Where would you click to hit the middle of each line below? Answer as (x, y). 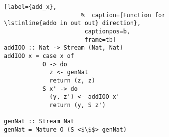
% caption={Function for (123, 15)
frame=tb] (100, 40)
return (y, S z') (78, 105)
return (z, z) (72, 80)
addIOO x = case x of (39, 56)
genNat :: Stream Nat (39, 122)
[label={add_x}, (30, 7)
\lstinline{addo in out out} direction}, (72, 23)
